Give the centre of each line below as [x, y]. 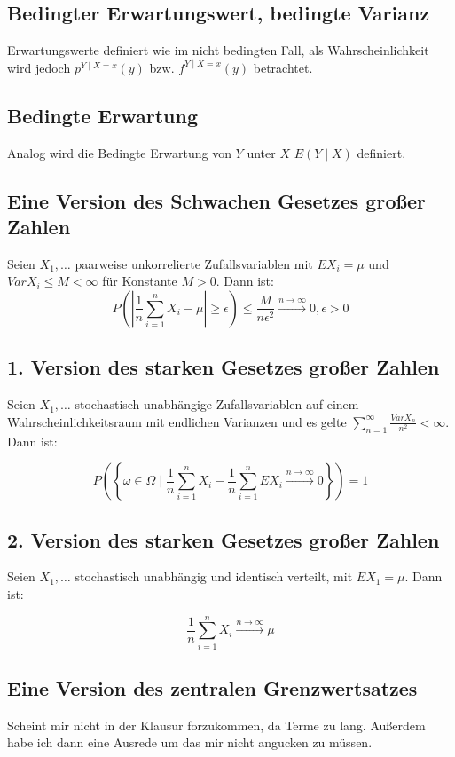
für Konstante [140, 281]
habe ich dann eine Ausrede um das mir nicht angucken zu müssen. [190, 742]
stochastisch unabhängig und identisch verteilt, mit [214, 576]
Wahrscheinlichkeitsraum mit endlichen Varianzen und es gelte [177, 421]
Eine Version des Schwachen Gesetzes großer [217, 200]
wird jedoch [39, 67]
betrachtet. [283, 67]
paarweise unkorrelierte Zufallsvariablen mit [194, 263]
